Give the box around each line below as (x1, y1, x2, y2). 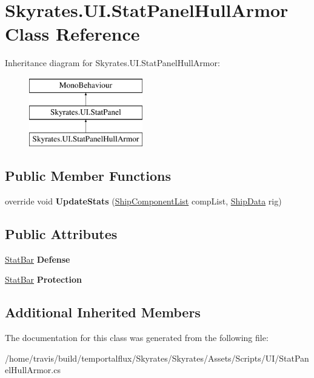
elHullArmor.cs (5, 363, 61, 376)
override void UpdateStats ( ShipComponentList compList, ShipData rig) (5, 195, 282, 208)
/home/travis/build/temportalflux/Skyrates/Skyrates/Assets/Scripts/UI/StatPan (5, 351, 309, 364)
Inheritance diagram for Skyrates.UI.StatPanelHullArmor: (5, 56, 220, 69)
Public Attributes (5, 224, 118, 243)
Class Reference (5, 21, 140, 46)
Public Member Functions (5, 166, 171, 185)
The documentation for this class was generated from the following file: (5, 331, 269, 344)
